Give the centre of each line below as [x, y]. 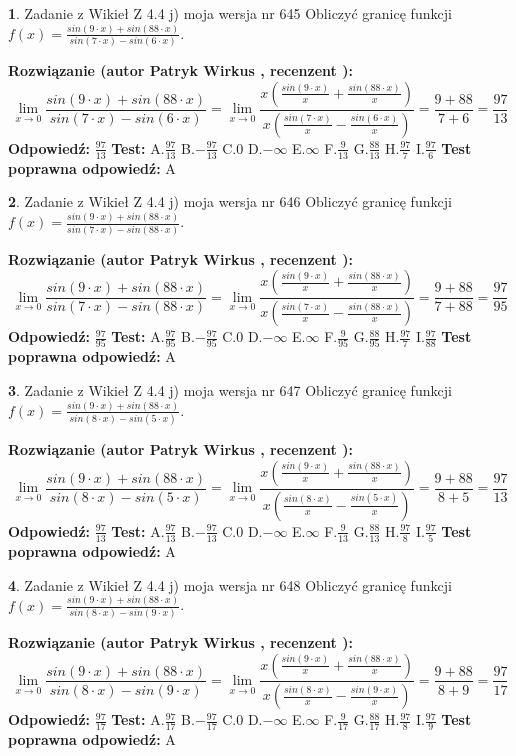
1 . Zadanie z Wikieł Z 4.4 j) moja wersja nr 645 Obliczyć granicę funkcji [230, 13]
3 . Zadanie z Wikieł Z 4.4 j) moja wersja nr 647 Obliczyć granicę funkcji [230, 389]
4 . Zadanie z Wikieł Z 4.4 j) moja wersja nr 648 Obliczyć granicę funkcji [230, 584]
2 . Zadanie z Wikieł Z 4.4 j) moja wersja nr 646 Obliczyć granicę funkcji [230, 201]
